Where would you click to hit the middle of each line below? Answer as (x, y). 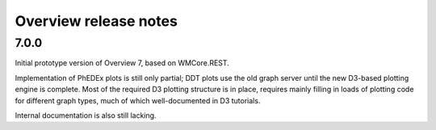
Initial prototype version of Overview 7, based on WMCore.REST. (122, 63)
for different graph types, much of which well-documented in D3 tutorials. (138, 100)
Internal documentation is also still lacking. (86, 115)
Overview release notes (96, 21)
